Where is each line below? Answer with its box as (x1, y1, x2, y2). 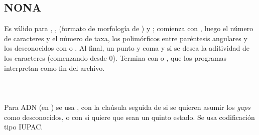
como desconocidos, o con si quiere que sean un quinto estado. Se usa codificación (4, 111, 255, 122)
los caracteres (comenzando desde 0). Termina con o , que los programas (4, 52, 227, 63)
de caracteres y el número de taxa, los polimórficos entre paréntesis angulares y (4, 33, 247, 43)
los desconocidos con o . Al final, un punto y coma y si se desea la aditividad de (4, 43, 249, 53)
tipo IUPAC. (4, 121, 43, 132)
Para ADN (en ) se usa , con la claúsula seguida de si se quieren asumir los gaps (4, 101, 250, 112)
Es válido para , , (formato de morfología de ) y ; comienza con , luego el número (4, 23, 253, 34)
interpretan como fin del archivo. (4, 62, 105, 73)
